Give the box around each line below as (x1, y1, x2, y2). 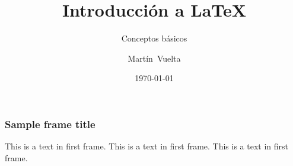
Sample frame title (5, 116, 95, 131)
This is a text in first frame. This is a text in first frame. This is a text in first (5, 140, 289, 152)
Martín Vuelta (128, 52, 181, 64)
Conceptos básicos (121, 32, 187, 44)
